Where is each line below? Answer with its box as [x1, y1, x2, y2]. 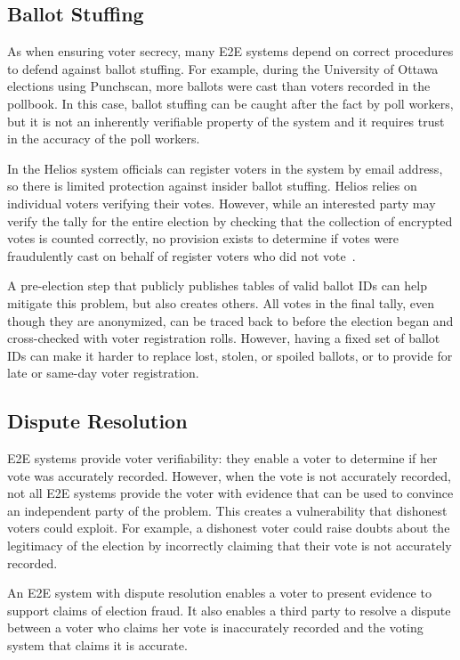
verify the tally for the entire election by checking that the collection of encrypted [7, 211, 453, 230]
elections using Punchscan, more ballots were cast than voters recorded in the [7, 77, 431, 95]
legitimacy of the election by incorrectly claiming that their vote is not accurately [7, 536, 452, 555]
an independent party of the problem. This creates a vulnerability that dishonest [7, 501, 448, 519]
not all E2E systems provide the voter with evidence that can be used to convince [7, 484, 454, 502]
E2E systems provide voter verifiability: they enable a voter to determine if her [7, 449, 438, 468]
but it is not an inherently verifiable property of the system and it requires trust [7, 111, 445, 130]
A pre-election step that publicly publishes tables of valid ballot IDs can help [7, 276, 427, 295]
